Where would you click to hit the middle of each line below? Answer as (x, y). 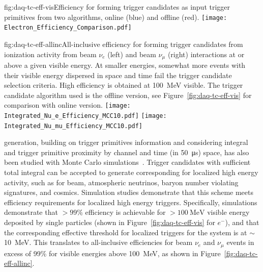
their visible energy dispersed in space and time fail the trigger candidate (118, 75)
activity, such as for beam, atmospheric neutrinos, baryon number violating (121, 182)
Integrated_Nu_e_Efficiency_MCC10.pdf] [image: (85, 116)
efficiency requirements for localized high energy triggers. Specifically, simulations (131, 202)
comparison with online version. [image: (67, 105)
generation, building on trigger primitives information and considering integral (126, 142)
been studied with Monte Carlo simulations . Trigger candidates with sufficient (127, 162)
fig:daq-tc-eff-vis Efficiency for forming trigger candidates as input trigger (117, 7)
